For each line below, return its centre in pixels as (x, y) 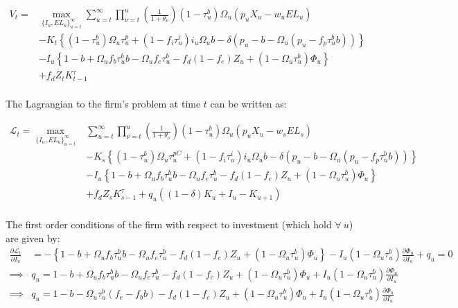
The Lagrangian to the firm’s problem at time (103, 103)
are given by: (33, 238)
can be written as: (248, 103)
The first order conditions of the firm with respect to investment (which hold (169, 224)
